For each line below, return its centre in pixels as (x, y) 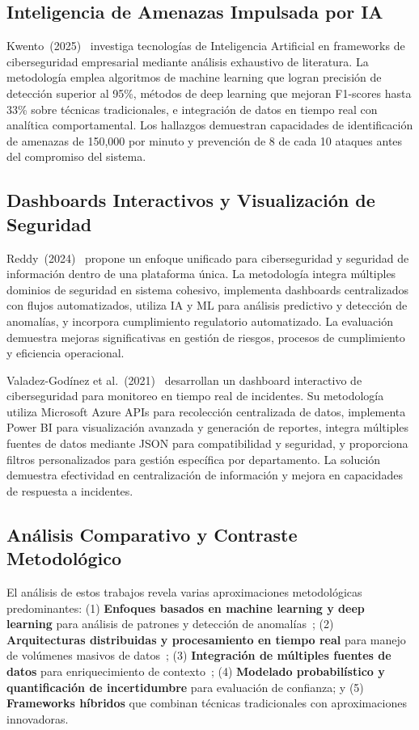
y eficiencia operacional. (66, 353)
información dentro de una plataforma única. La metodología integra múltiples (201, 274)
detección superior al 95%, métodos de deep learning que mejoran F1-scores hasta (209, 93)
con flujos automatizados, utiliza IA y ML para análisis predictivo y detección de (207, 305)
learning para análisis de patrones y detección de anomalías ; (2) (170, 624)
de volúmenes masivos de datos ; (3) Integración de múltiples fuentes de (199, 655)
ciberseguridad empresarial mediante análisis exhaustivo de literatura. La (188, 61)
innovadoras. (38, 718)
